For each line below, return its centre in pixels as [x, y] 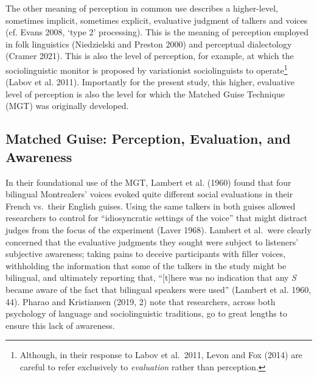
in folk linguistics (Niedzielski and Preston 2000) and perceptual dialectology [149, 44]
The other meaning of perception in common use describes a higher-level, [142, 8]
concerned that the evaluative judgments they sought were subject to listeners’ [152, 241]
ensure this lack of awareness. [60, 325]
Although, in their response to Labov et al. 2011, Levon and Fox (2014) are [161, 355]
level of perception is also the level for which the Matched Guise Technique [145, 93]
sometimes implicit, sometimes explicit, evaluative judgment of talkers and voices [157, 20]
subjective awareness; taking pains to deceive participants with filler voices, [146, 254]
